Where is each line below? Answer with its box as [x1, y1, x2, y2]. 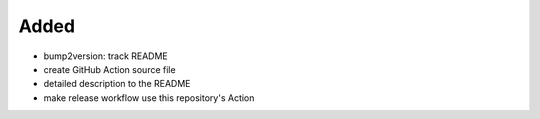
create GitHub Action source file [43, 63, 176, 75]
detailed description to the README [43, 78, 191, 90]
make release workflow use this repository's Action [43, 91, 255, 104]
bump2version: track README [43, 50, 169, 62]
